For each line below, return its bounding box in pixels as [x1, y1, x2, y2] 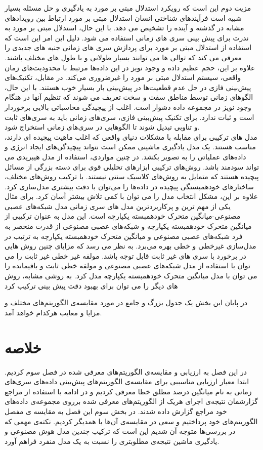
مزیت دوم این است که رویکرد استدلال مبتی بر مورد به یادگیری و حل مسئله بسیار [5, 3, 251, 13]
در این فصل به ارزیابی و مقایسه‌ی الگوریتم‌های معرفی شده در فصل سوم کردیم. [5, 366, 247, 377]
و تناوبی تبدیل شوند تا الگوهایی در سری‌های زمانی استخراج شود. [5, 121, 200, 132]
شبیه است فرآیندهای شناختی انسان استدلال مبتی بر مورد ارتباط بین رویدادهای [5, 12, 242, 23]
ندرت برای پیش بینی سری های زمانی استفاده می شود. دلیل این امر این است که [5, 32, 249, 43]
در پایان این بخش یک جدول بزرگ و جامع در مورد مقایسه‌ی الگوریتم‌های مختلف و [5, 297, 247, 308]
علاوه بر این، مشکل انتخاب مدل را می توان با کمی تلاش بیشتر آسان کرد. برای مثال [5, 191, 258, 201]
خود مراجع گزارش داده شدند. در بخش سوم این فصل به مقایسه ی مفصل [5, 405, 227, 416]
